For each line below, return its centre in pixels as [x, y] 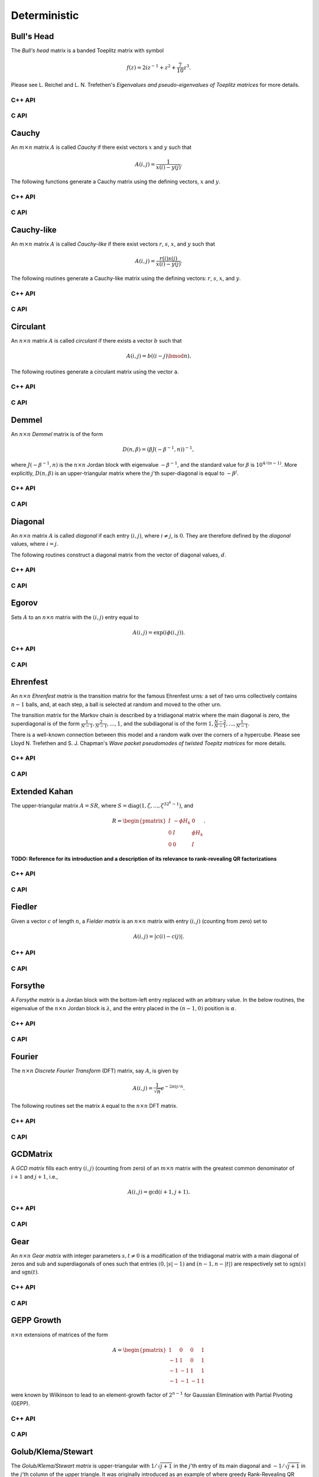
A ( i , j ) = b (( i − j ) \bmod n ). [159, 356]
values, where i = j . [35, 544]
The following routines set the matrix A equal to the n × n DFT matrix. [94, 1106]
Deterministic [45, 15]
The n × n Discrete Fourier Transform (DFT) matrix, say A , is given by [95, 1071]
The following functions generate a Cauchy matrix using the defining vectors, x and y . [116, 182]
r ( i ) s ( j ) [169, 259]
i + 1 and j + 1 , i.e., [35, 1176]
